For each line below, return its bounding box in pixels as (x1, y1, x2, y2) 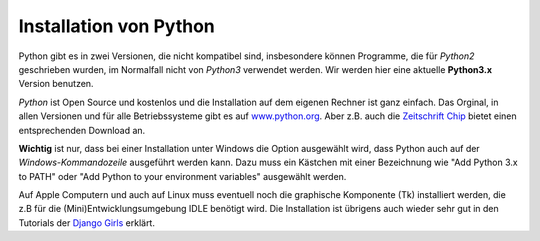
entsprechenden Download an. (18, 124, 146, 136)
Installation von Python (18, 15, 215, 37)
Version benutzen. (18, 78, 94, 90)
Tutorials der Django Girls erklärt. (18, 216, 155, 229)
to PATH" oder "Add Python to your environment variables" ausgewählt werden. (18, 170, 347, 182)
